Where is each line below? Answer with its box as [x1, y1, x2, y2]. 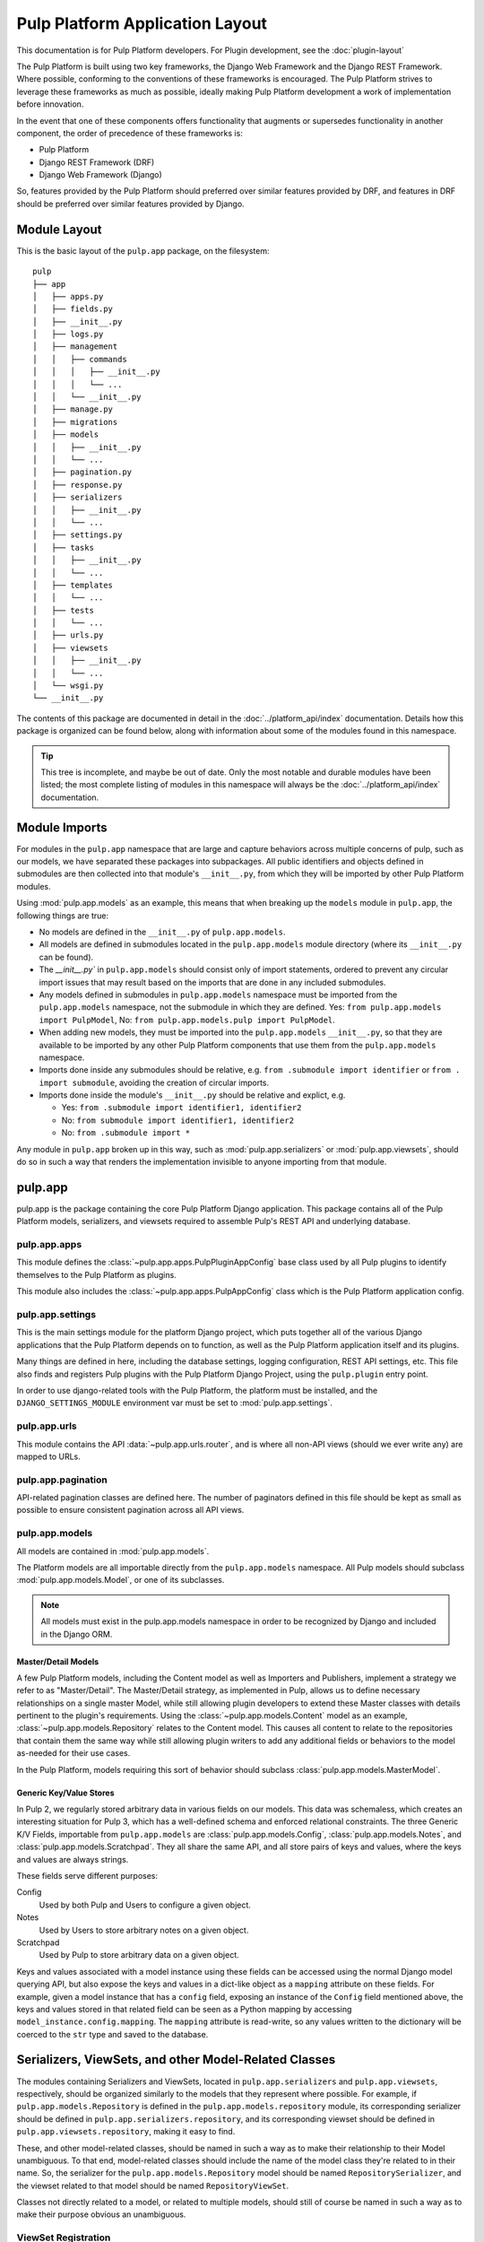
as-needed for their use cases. [16, 1748, 131, 1759]
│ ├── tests [32, 605, 94, 615]
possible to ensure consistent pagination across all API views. [16, 1505, 245, 1516]
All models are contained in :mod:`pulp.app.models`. [16, 1545, 210, 1556]
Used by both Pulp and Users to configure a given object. [39, 1899, 251, 1910]
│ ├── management [32, 342, 118, 352]
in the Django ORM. [40, 1629, 113, 1639]
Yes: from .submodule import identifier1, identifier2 [61, 1102, 302, 1113]
